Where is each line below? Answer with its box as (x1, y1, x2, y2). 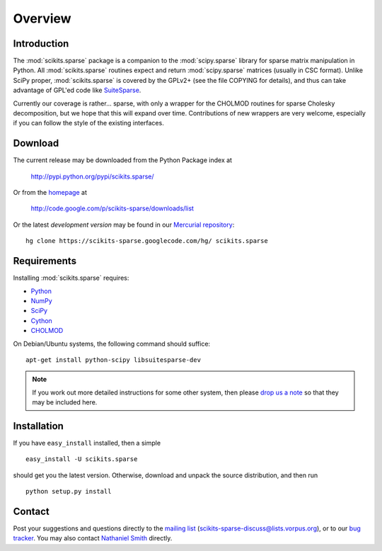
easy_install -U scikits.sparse (25, 455, 138, 463)
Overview (13, 11, 71, 26)
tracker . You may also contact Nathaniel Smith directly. (13, 534, 173, 543)
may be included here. (32, 398, 98, 407)
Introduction (13, 38, 69, 50)
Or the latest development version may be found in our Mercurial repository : (13, 220, 235, 229)
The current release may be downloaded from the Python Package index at (13, 156, 233, 164)
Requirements (13, 255, 77, 267)
